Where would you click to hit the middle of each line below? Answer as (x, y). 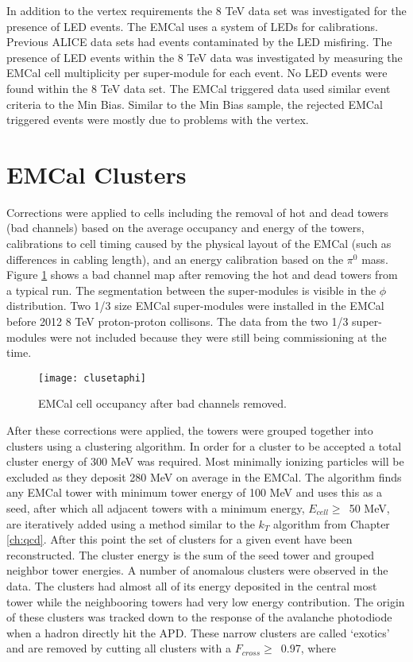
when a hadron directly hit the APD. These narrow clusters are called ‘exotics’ (198, 632)
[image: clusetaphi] (93, 378)
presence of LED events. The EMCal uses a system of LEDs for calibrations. (192, 26)
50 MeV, (369, 508)
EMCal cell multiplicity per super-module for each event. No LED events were (197, 73)
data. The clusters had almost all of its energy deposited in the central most (192, 586)
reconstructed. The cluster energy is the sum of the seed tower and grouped (190, 554)
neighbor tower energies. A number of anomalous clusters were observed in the (197, 570)
